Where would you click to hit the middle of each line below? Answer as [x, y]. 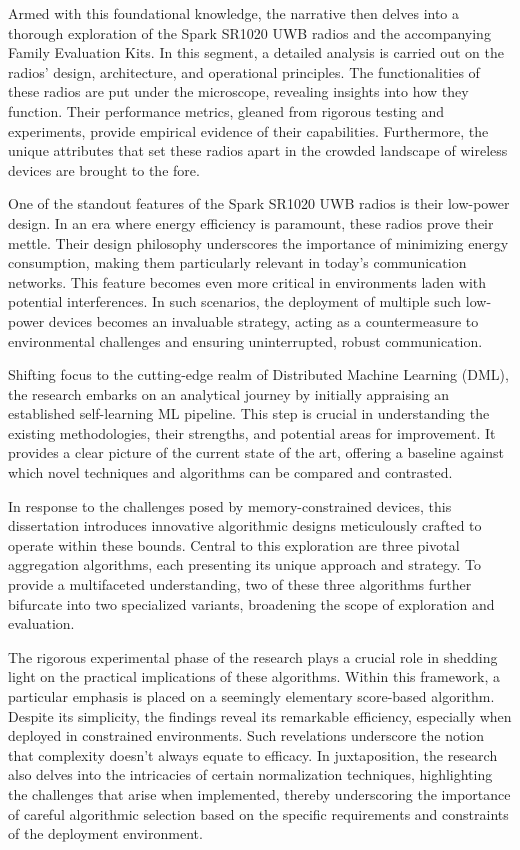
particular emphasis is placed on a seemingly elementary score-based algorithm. [251, 696]
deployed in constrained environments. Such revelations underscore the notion [246, 735]
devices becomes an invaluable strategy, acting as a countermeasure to [263, 320]
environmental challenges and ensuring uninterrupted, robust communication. [245, 340]
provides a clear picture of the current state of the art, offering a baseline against [256, 452]
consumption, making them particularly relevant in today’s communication [237, 262]
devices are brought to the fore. [104, 169]
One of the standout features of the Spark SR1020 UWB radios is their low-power [259, 203]
